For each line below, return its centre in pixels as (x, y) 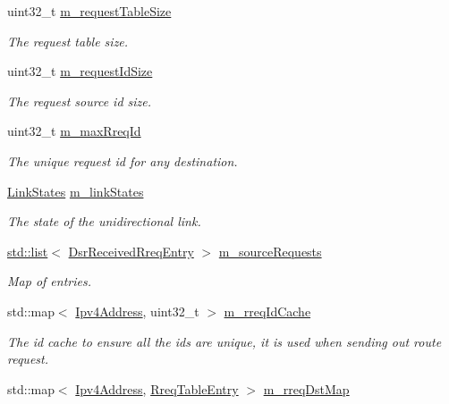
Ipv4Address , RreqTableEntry (157, 388)
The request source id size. (80, 101)
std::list (28, 251)
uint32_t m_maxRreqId (74, 131)
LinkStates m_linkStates (76, 191)
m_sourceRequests (270, 251)
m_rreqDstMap (306, 388)
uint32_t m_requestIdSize (80, 71)
